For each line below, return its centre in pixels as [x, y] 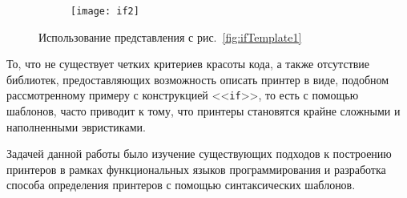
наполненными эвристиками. [76, 126]
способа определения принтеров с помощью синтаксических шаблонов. [181, 185]
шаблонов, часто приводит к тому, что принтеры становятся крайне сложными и [203, 111]
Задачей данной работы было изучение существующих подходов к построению [199, 154]
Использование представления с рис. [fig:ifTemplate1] [170, 36]
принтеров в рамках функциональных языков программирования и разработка [196, 169]
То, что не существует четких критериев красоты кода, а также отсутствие [188, 64]
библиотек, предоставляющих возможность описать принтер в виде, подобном [198, 79]
